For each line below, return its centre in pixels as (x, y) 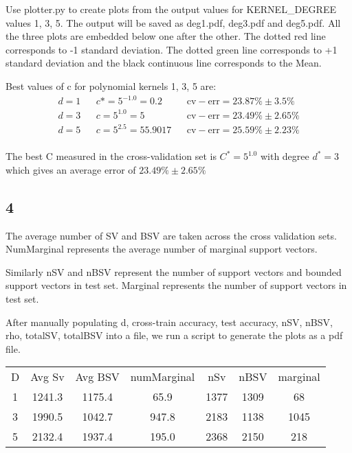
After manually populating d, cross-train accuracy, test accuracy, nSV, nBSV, (169, 322)
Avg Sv (47, 377)
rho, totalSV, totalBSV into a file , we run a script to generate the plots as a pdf (174, 335)
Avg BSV (97, 377)
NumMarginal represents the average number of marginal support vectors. (162, 249)
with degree (285, 156)
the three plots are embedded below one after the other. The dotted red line (166, 36)
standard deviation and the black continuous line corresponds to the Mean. (164, 63)
